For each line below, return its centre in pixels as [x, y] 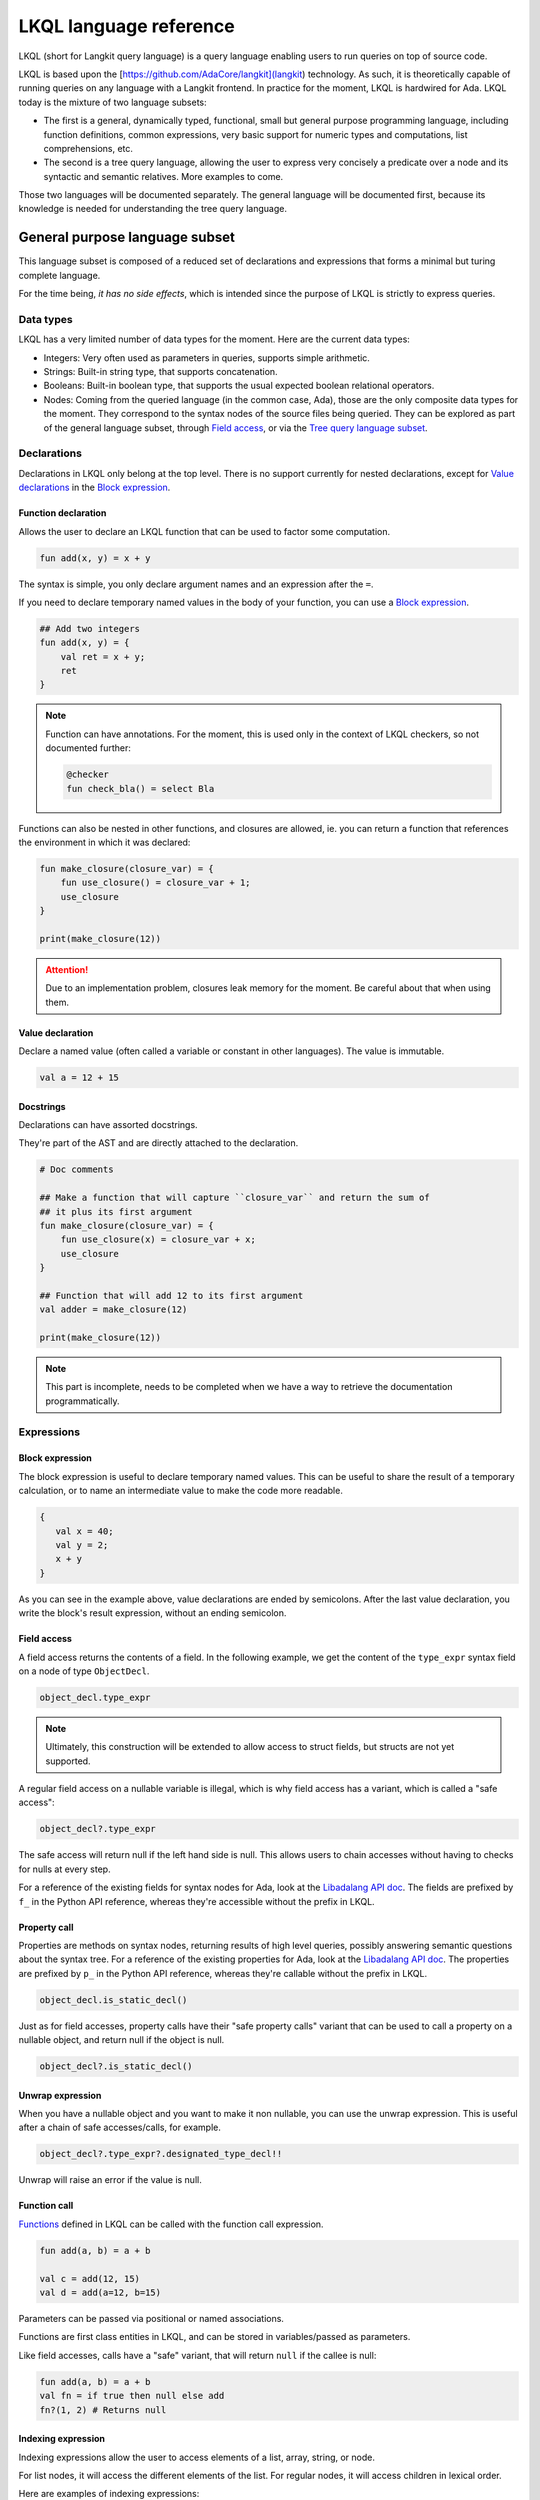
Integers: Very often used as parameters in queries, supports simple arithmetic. [206, 357]
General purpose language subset [126, 237]
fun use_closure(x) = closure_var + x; [158, 1239]
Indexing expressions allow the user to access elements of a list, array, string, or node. [196, 2457]
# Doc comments [76, 1169]
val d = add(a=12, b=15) [100, 2292]
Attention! [67, 969]
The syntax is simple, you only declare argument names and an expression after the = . [196, 584]
